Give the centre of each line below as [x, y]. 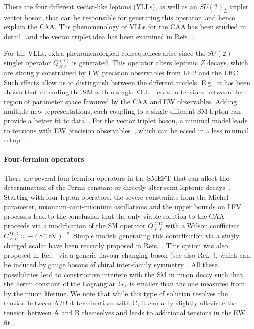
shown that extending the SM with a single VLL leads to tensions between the [124, 92]
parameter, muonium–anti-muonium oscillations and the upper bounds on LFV [123, 206]
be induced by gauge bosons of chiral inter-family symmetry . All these [111, 265]
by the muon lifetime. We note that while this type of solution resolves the [116, 293]
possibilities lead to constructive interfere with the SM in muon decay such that [124, 274]
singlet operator [28, 62]
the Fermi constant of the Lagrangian [60, 284]
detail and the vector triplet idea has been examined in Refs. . [99, 36]
